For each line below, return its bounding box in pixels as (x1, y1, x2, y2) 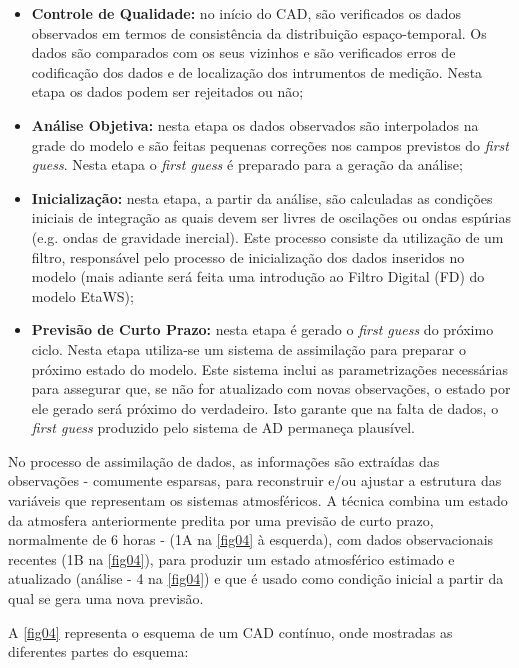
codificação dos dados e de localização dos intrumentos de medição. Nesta (31, 61, 483, 82)
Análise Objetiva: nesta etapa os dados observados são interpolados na (31, 114, 479, 135)
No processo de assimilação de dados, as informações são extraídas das (8, 450, 440, 471)
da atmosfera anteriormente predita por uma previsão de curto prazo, (8, 509, 434, 530)
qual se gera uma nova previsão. (8, 588, 204, 609)
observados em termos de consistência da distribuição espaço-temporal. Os (31, 22, 487, 43)
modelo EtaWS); (31, 285, 134, 306)
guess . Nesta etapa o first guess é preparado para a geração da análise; (31, 154, 463, 175)
